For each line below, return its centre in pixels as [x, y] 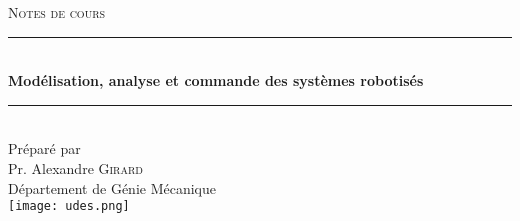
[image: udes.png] [69, 206]
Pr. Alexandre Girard [75, 167]
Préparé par [44, 148]
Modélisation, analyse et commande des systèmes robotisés [216, 80]
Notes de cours [57, 12]
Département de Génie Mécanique [112, 187]
